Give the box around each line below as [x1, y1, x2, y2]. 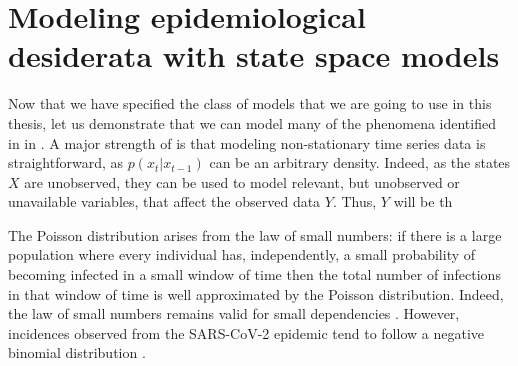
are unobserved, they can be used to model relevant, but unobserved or [24, 171, 460, 192]
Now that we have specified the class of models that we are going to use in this [8, 93, 492, 114]
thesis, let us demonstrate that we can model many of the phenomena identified [8, 112, 496, 133]
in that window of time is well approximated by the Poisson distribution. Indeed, [8, 283, 504, 304]
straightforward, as [8, 152, 124, 173]
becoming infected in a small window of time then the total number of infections [8, 264, 501, 285]
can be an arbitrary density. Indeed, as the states [209, 152, 511, 173]
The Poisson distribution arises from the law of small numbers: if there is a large [8, 224, 502, 245]
